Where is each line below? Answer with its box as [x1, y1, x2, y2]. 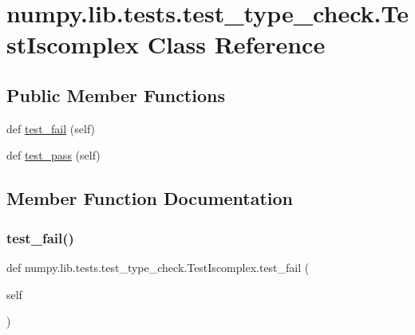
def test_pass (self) [6, 147, 101, 164]
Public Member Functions [6, 82, 225, 107]
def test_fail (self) [6, 120, 96, 136]
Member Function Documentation [6, 186, 294, 211]
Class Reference [147, 28, 326, 61]
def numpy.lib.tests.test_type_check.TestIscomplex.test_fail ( [6, 258, 310, 275]
